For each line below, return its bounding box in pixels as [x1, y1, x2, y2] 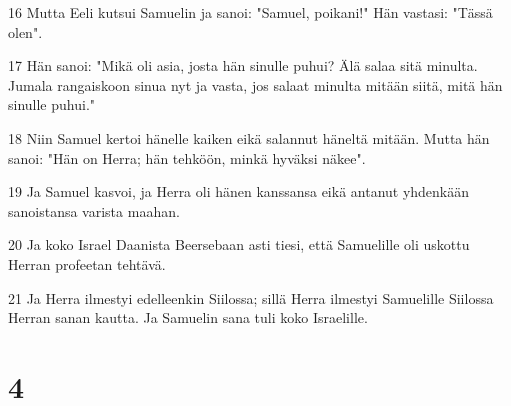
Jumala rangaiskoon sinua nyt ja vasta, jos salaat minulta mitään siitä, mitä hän [8, 74, 503, 95]
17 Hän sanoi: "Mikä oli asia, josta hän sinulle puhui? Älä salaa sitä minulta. [8, 55, 478, 76]
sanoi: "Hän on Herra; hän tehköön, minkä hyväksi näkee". [8, 147, 366, 168]
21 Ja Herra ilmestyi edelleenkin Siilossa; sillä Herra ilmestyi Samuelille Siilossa [8, 287, 494, 308]
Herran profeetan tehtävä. [8, 253, 166, 274]
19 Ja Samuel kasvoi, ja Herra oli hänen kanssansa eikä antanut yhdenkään [8, 181, 470, 202]
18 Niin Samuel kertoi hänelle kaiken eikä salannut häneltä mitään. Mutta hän [8, 127, 490, 148]
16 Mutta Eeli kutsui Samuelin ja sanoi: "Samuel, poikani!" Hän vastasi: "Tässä [8, 2, 493, 22]
